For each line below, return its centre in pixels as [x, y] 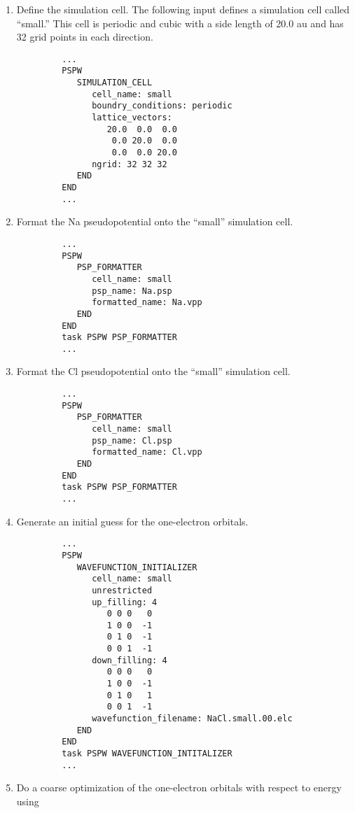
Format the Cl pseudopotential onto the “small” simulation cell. [153, 371]
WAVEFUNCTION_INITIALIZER [137, 567]
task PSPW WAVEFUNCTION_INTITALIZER [147, 754]
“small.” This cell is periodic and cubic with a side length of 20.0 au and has [180, 23]
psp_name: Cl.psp [132, 440]
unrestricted [122, 590]
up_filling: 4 [125, 602]
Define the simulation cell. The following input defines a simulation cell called [183, 9]
